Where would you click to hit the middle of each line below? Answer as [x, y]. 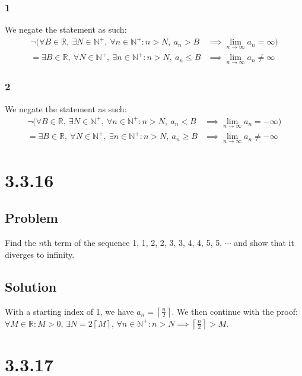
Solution [31, 286]
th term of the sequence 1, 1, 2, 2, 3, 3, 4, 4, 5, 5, [133, 243]
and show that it [264, 243]
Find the [20, 243]
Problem [31, 218]
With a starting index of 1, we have [69, 311]
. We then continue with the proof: [235, 311]
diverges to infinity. [40, 254]
